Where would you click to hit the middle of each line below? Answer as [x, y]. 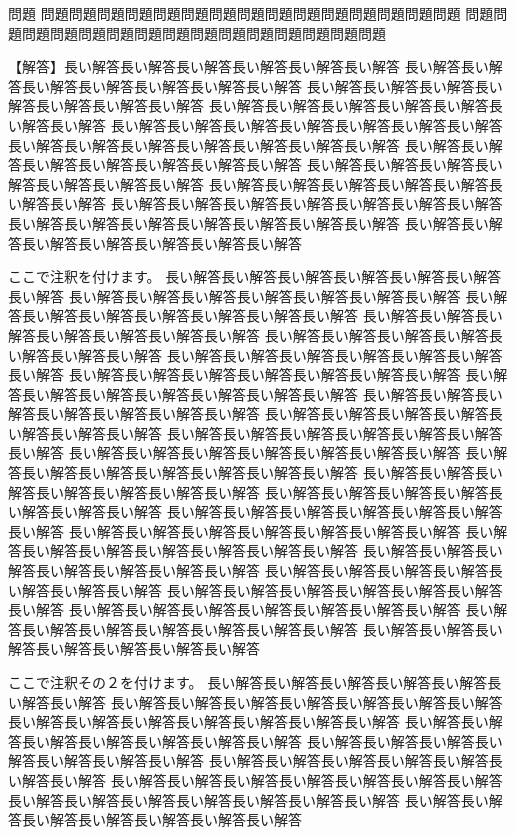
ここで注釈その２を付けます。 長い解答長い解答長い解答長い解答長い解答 [248, 682]
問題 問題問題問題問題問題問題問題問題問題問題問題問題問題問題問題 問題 [251, 13]
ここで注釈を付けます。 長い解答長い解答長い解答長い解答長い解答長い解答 [255, 276]
